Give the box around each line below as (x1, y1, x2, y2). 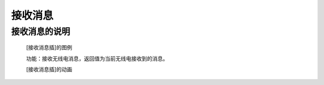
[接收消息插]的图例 (26, 44, 73, 51)
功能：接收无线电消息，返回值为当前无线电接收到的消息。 (26, 55, 168, 62)
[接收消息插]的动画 (26, 65, 73, 73)
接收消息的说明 (11, 26, 70, 37)
